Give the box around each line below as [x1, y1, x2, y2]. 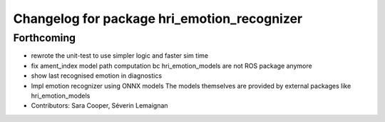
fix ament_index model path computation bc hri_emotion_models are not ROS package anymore [31, 61, 313, 70]
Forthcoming [13, 31, 76, 44]
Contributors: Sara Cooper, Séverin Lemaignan [31, 101, 168, 110]
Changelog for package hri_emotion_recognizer [13, 11, 303, 26]
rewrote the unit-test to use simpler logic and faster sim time [31, 51, 209, 60]
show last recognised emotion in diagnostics [31, 71, 163, 80]
